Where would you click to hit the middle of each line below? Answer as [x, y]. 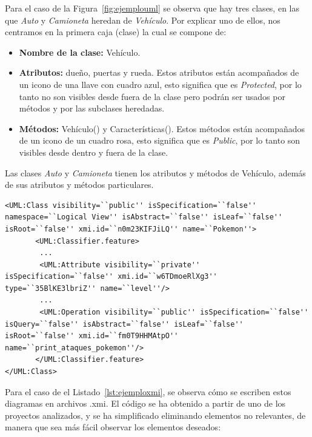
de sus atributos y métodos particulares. [79, 185]
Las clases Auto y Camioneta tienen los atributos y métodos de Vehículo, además [155, 172]
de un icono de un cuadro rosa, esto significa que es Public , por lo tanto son [160, 140]
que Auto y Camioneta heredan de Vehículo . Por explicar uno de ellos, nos [143, 20]
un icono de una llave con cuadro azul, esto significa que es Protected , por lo [160, 84]
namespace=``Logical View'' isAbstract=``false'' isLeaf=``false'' [144, 217]
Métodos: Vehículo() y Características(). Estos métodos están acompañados [162, 128]
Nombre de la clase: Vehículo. [80, 52]
